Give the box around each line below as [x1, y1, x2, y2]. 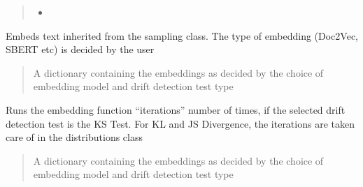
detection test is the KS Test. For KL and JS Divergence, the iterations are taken [6, 116, 355, 130]
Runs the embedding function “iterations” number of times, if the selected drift [6, 102, 346, 117]
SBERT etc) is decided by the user [6, 42, 155, 57]
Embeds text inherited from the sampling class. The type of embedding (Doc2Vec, [6, 28, 358, 43]
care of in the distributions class [6, 130, 143, 144]
